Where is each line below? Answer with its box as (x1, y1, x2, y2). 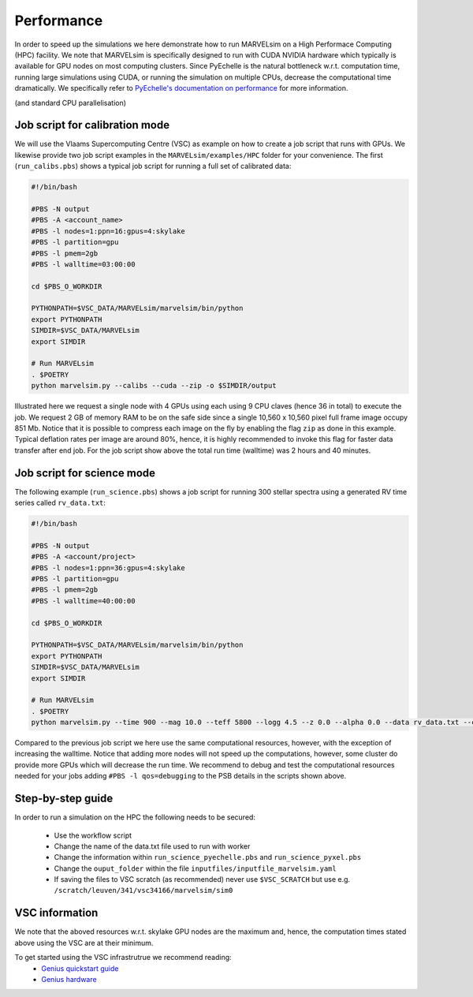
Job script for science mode (14, 466, 156, 480)
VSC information (14, 906, 99, 920)
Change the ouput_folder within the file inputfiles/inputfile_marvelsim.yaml (54, 864, 337, 873)
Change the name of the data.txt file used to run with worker (54, 841, 251, 851)
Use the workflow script (54, 831, 132, 840)
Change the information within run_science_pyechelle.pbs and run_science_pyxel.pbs (54, 853, 362, 862)
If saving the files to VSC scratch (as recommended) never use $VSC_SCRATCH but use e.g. (54, 875, 351, 884)
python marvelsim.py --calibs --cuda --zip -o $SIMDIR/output (31, 381, 277, 390)
